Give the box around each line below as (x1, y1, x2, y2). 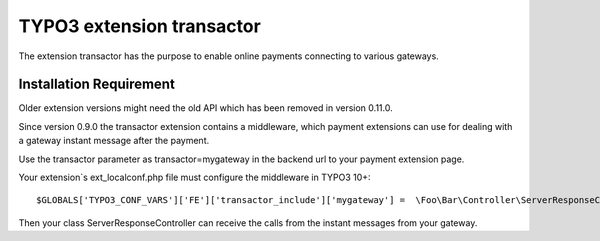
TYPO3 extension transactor (18, 15, 262, 37)
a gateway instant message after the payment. (18, 135, 210, 147)
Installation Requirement (18, 76, 175, 93)
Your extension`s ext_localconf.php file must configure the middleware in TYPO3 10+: (18, 171, 371, 184)
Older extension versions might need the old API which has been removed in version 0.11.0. (18, 102, 394, 114)
